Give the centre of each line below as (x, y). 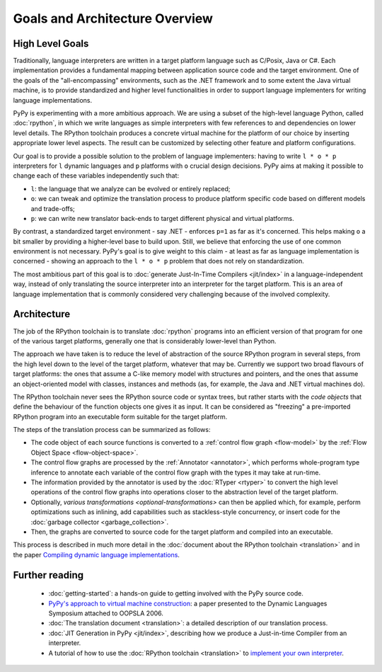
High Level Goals (51, 44)
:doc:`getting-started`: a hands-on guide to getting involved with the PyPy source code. (176, 593)
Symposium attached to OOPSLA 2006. (106, 613)
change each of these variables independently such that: (96, 176)
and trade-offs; (53, 208)
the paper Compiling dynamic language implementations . (97, 554)
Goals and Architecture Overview (113, 18)
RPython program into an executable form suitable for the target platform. (120, 416)
